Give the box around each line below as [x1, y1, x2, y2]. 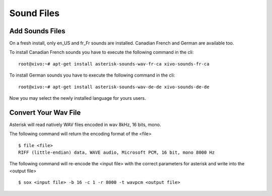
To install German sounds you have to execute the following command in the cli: [9, 72, 175, 78]
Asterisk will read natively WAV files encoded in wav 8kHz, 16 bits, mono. [9, 121, 161, 127]
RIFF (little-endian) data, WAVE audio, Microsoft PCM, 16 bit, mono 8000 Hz [18, 150, 215, 156]
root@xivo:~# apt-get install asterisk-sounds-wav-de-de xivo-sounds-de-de [18, 84, 210, 90]
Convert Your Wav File [9, 108, 81, 117]
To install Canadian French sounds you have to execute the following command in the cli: [9, 49, 194, 55]
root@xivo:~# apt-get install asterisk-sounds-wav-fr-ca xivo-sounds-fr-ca [18, 61, 210, 67]
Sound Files [9, 8, 60, 19]
